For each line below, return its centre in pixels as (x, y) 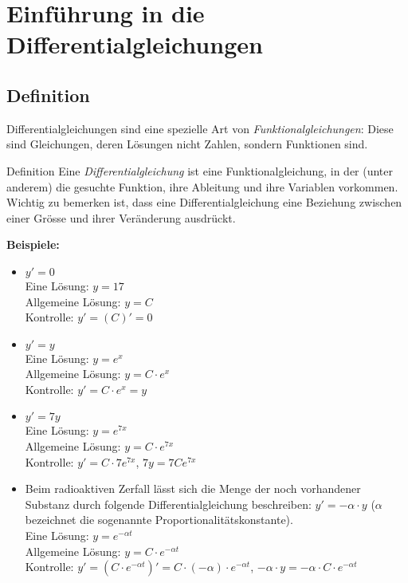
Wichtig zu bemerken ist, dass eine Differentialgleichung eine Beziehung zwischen (204, 202)
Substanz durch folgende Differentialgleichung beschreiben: (168, 504)
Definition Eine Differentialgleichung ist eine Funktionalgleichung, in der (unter (200, 170)
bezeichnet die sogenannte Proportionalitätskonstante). (159, 520)
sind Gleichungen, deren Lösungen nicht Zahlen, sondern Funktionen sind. (187, 144)
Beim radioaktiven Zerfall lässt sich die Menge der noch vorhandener (193, 488)
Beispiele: (33, 244)
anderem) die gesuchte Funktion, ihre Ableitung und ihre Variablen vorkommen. (202, 186)
